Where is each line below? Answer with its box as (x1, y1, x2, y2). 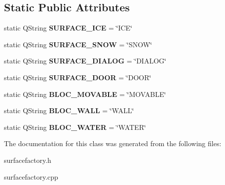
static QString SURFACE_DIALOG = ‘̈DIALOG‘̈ (4, 56, 166, 66)
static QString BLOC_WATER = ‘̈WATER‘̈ (4, 122, 146, 132)
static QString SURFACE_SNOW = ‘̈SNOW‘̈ (4, 39, 152, 49)
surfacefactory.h (4, 154, 51, 165)
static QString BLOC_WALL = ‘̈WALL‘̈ (4, 105, 134, 116)
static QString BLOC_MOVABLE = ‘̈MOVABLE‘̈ (4, 89, 166, 99)
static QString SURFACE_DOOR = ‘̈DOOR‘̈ (4, 72, 151, 82)
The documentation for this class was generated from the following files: (4, 138, 222, 149)
